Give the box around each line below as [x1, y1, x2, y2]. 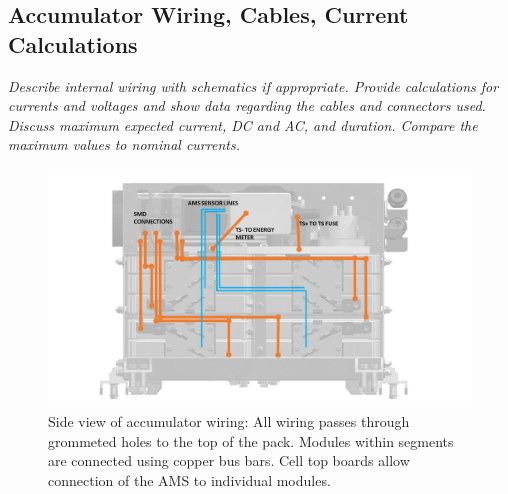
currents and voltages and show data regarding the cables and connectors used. [8, 95, 486, 116]
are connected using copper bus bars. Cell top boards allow [48, 450, 410, 471]
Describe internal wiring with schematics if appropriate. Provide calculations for [8, 75, 499, 96]
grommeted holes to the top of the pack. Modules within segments [48, 430, 454, 451]
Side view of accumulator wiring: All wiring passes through [48, 411, 410, 432]
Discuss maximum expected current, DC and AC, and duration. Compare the [8, 114, 478, 135]
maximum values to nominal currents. [8, 134, 240, 155]
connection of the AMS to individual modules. [48, 469, 331, 490]
